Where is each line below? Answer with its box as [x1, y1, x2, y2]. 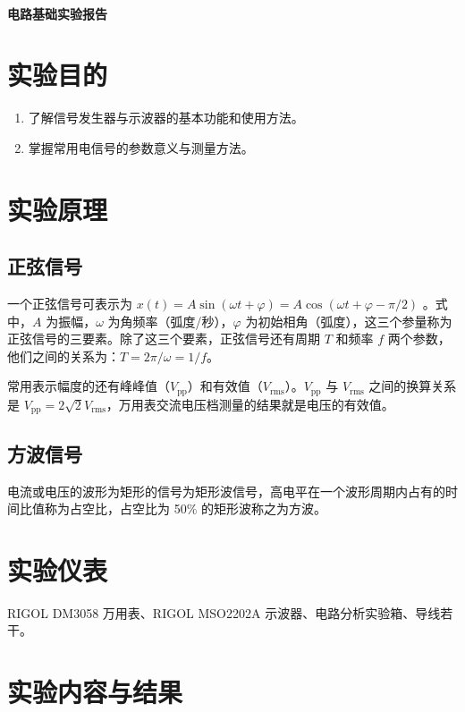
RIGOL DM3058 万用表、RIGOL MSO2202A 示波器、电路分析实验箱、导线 [7, 603, 441, 622]
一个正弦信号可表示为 [7, 294, 132, 313]
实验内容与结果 [7, 674, 183, 710]
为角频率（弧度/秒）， [107, 311, 233, 330]
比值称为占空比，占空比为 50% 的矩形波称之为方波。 [19, 499, 326, 518]
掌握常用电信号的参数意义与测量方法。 [28, 138, 254, 157]
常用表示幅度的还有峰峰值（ [7, 377, 170, 395]
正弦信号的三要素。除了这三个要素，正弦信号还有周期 [7, 329, 320, 348]
